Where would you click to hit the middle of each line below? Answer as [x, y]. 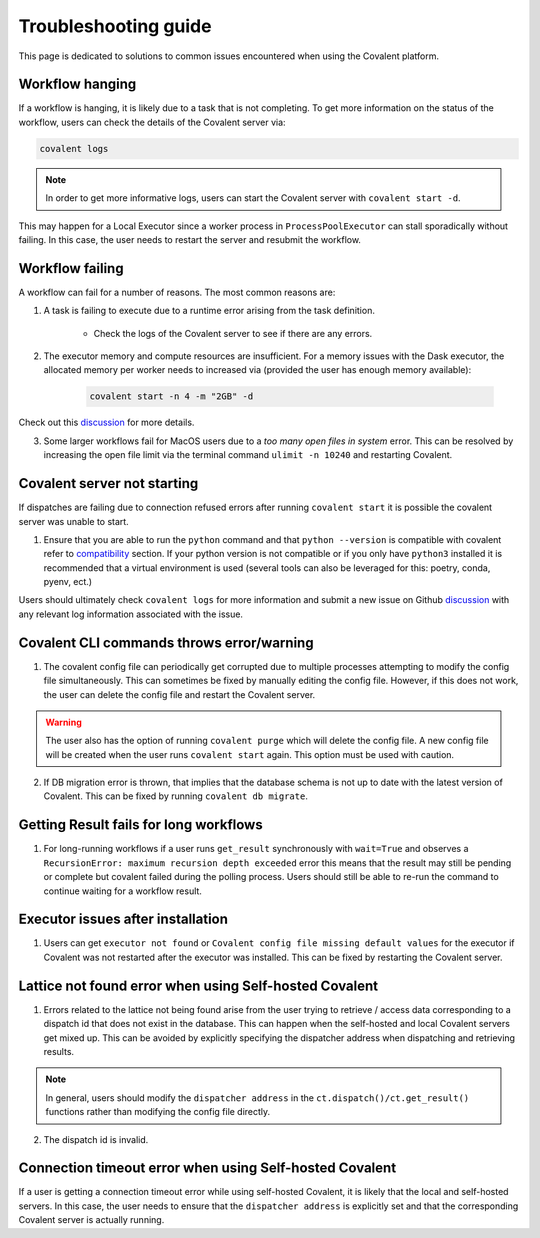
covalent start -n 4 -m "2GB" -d [171, 396]
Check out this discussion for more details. [106, 422]
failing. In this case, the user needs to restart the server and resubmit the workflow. [190, 239]
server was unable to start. [73, 521]
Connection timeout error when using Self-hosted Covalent [207, 1168]
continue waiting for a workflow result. [122, 891]
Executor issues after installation [123, 919]
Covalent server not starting [108, 483]
